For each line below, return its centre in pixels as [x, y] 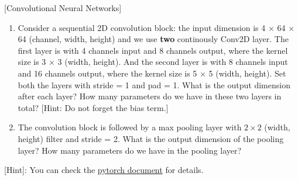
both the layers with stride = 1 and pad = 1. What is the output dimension [154, 84]
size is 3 [32, 62]
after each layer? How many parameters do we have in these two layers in [150, 96]
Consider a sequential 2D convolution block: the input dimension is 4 [142, 27]
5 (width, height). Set [247, 73]
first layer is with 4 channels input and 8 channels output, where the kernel [153, 50]
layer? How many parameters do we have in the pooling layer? [130, 150]
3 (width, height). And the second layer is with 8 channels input [173, 62]
